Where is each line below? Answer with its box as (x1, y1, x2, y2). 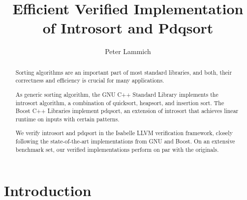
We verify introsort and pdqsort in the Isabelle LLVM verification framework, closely (15, 129, 233, 137)
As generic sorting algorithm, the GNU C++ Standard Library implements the (15, 90, 218, 98)
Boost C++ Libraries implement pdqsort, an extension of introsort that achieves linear (15, 107, 239, 115)
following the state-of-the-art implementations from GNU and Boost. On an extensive (15, 137, 235, 145)
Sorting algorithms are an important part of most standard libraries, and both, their (15, 68, 232, 76)
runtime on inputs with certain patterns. (15, 114, 120, 123)
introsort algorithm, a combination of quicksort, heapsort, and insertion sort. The (15, 98, 224, 107)
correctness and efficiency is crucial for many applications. (15, 76, 164, 85)
